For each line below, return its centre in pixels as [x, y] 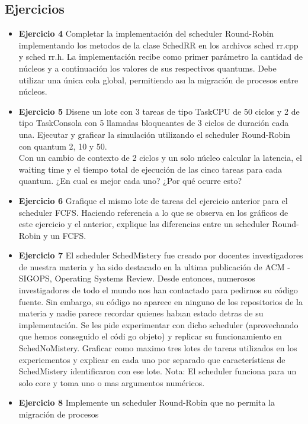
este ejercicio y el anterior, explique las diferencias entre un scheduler [144, 224]
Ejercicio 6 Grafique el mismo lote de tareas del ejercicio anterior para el [153, 200]
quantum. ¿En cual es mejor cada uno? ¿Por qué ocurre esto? [130, 181]
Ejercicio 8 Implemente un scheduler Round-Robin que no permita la [147, 402]
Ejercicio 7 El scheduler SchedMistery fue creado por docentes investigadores [161, 255]
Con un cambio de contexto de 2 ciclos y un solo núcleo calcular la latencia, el [160, 158]
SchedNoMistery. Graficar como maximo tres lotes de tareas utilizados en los [158, 348]
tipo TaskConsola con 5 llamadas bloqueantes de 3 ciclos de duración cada [154, 123]
